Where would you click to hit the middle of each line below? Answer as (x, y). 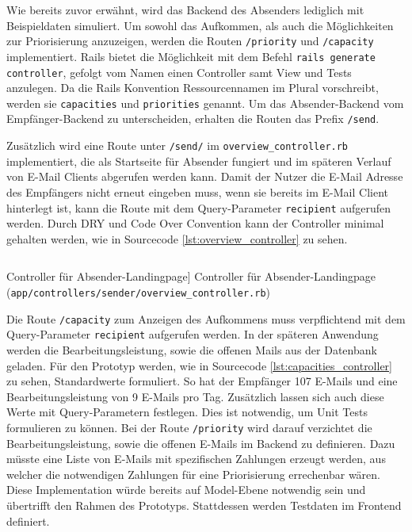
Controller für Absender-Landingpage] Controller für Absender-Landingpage (191, 276)
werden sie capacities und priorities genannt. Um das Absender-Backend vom (205, 103)
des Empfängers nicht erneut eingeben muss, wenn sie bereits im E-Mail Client (197, 191)
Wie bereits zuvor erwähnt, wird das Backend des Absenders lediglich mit (185, 10)
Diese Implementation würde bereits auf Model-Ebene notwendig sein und (186, 490)
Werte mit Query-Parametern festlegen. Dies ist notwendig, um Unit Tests (187, 412)
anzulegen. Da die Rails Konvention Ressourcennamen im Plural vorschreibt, (193, 88)
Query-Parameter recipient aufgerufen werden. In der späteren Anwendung (193, 334)
